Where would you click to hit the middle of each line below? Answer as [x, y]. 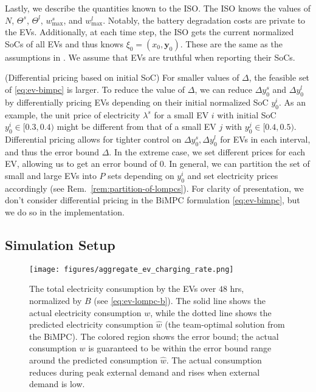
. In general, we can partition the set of [237, 164]
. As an [292, 102]
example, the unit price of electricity [73, 114]
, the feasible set [279, 77]
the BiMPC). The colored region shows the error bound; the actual [154, 336]
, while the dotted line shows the [211, 312]
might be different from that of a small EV [136, 127]
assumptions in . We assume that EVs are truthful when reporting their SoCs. [150, 57]
